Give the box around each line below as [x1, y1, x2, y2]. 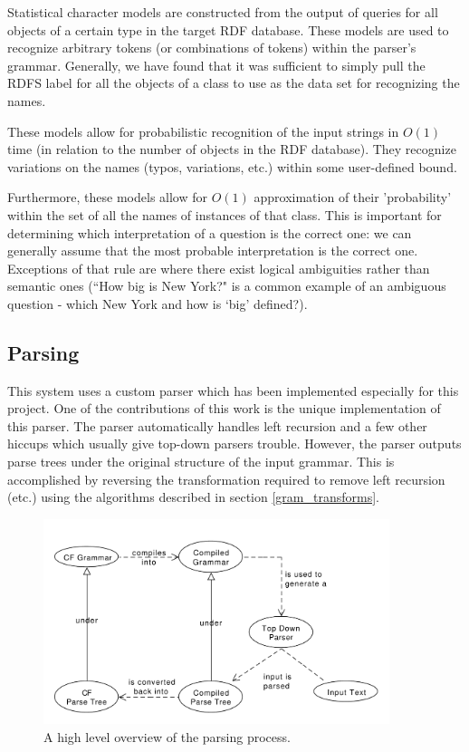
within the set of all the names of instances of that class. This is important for [7, 205, 442, 224]
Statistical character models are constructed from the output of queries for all [7, 3, 438, 21]
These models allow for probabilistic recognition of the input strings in [7, 121, 399, 140]
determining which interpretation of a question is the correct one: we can [7, 223, 412, 242]
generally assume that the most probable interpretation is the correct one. [7, 241, 418, 260]
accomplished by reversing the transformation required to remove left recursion [7, 469, 445, 488]
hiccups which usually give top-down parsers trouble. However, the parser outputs [7, 434, 462, 453]
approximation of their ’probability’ [254, 188, 452, 207]
